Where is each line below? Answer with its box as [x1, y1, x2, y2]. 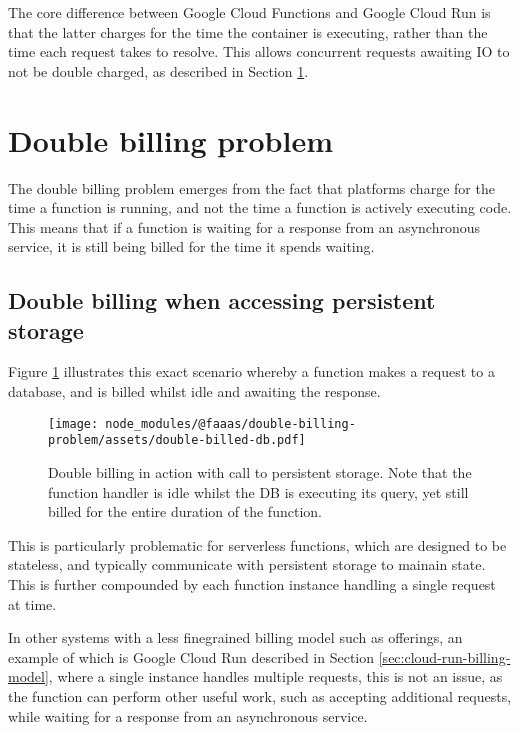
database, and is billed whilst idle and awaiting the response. [8, 381, 381, 402]
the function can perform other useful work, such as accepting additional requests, [8, 685, 512, 706]
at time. [8, 593, 57, 614]
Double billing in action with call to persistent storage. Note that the [48, 461, 472, 482]
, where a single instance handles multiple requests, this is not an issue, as [48, 666, 503, 687]
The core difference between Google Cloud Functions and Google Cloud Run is [8, 2, 491, 22]
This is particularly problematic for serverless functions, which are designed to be [8, 534, 507, 555]
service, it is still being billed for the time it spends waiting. [8, 236, 375, 257]
